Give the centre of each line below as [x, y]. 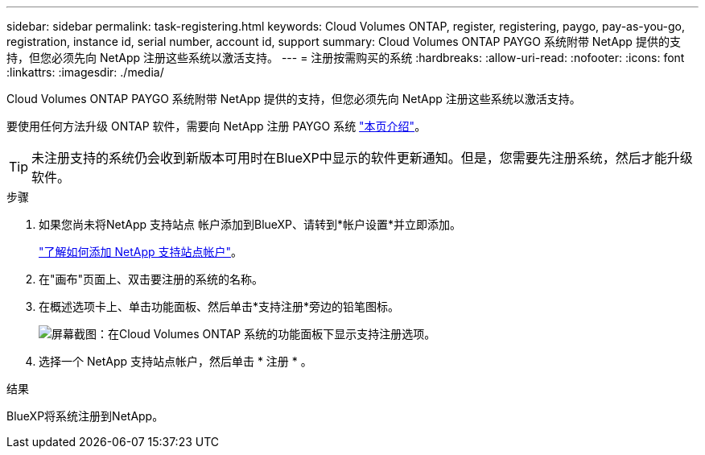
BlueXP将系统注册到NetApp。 [85, 416]
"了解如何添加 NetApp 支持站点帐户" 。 [141, 252]
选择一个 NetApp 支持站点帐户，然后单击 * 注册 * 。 [175, 361]
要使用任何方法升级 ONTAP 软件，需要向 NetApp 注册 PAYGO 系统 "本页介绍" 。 [216, 126]
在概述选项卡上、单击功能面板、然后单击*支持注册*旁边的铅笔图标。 [219, 306]
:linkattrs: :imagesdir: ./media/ [85, 72]
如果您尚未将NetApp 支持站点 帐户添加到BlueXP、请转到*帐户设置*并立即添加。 [250, 224]
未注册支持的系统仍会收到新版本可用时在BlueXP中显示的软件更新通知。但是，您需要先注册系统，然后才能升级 [362, 158]
